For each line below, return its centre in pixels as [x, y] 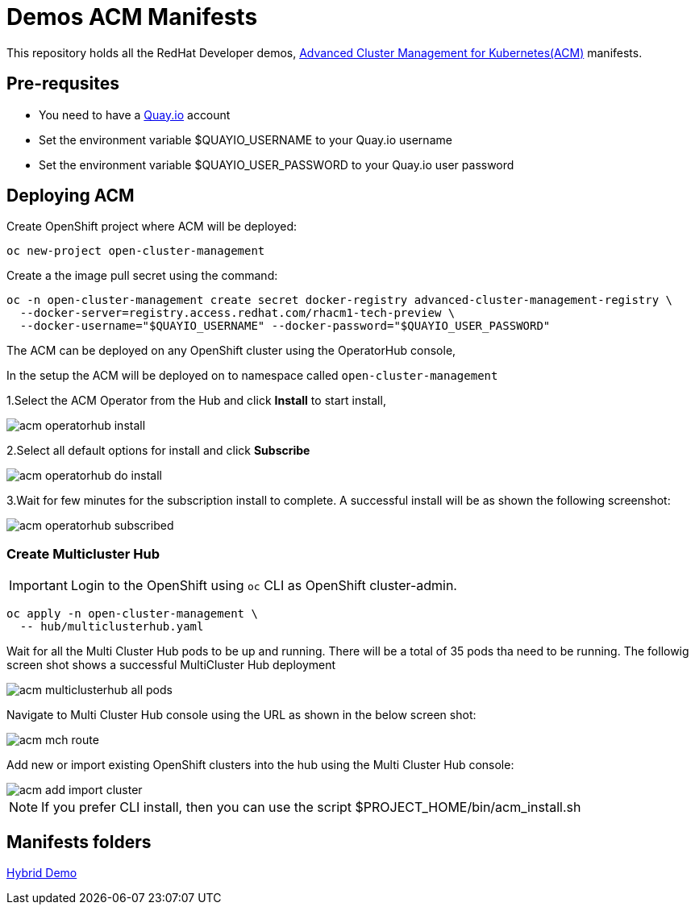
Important [38, 586]
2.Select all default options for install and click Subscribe [158, 451]
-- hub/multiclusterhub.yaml [112, 627]
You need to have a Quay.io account [135, 114]
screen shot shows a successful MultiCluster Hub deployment [171, 665]
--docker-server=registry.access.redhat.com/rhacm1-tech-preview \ [237, 313]
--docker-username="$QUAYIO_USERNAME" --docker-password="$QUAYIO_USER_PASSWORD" [285, 326]
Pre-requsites [63, 84]
